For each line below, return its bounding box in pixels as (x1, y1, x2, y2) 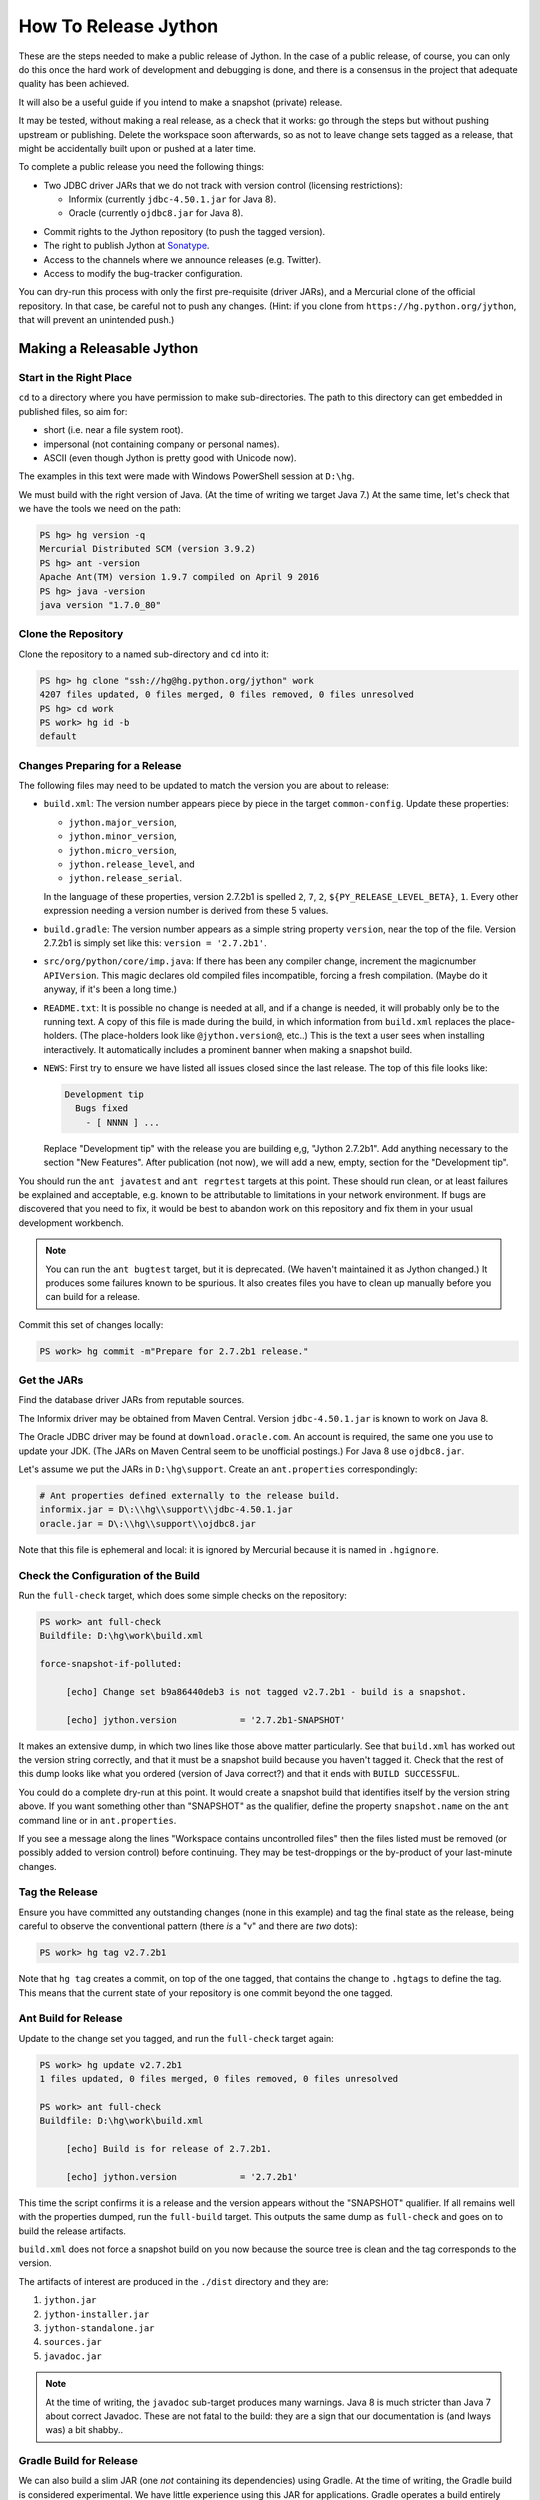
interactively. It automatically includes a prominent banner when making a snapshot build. (43, 1043, 413, 1055)
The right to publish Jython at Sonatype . (43, 240, 210, 252)
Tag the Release (18, 1885, 99, 1899)
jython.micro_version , (68, 844, 177, 856)
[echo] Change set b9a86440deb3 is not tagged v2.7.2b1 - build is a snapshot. (65, 1686, 467, 1697)
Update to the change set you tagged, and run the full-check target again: (18, 2032, 334, 2044)
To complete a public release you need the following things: (18, 161, 265, 173)
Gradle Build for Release (18, 2454, 139, 2468)
